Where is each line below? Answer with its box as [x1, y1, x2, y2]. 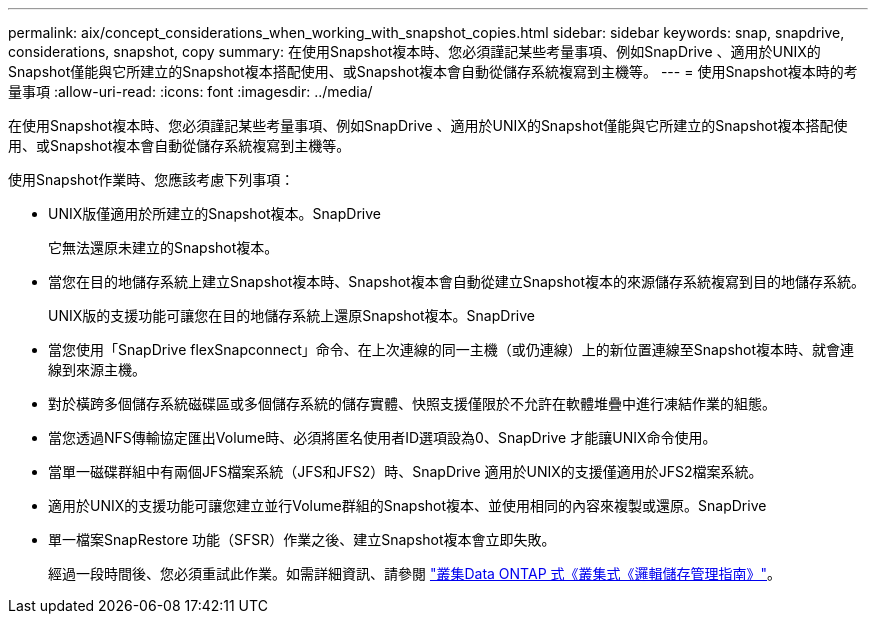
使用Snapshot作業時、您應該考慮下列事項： [8, 171, 295, 188]
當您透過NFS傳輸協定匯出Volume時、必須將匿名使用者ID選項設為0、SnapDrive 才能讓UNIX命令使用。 [48, 429, 717, 446]
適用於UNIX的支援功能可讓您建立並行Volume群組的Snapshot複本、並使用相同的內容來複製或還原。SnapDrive [48, 497, 767, 514]
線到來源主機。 [48, 361, 146, 378]
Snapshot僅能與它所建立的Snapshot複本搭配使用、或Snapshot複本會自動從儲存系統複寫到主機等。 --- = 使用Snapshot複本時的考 [8, 63, 858, 80]
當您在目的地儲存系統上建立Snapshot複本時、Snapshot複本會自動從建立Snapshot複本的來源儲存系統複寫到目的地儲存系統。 [48, 273, 865, 290]
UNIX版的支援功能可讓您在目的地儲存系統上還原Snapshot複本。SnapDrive [48, 307, 535, 324]
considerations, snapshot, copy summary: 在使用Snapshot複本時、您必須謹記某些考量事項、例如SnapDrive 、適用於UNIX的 [8, 43, 821, 60]
